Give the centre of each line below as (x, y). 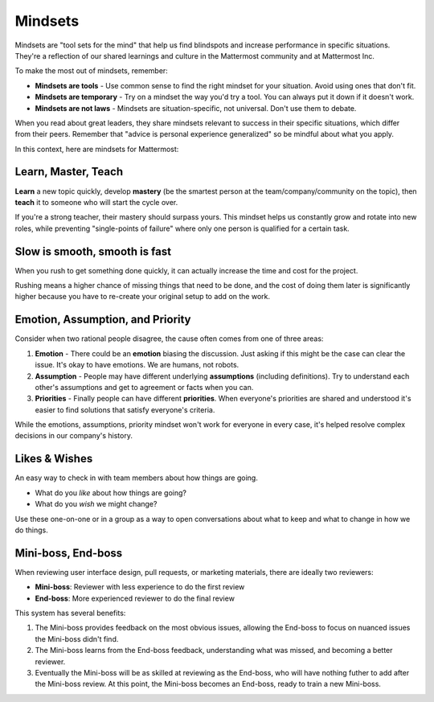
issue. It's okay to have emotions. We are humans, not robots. (137, 365)
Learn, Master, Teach (69, 172)
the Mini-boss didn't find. (77, 638)
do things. (31, 530)
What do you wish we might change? (96, 504)
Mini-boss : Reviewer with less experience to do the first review (140, 587)
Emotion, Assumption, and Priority (103, 320)
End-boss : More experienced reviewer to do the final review (135, 598)
